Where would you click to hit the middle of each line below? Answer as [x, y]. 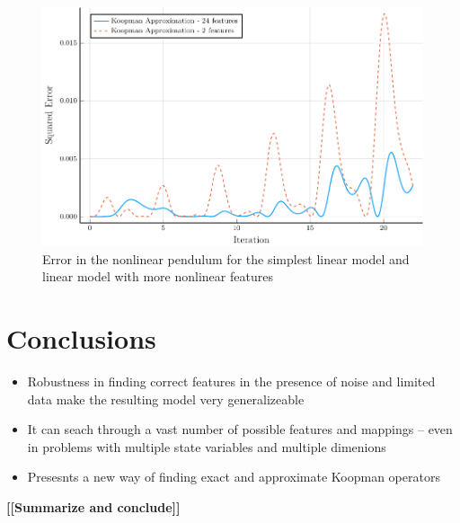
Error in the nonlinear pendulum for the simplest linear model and [226, 258]
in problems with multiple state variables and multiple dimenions [207, 446]
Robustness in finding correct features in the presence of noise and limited [231, 381]
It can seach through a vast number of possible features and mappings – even [240, 429]
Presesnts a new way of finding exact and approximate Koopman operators [234, 477]
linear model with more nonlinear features [158, 276]
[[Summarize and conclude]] [93, 506]
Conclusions [81, 338]
